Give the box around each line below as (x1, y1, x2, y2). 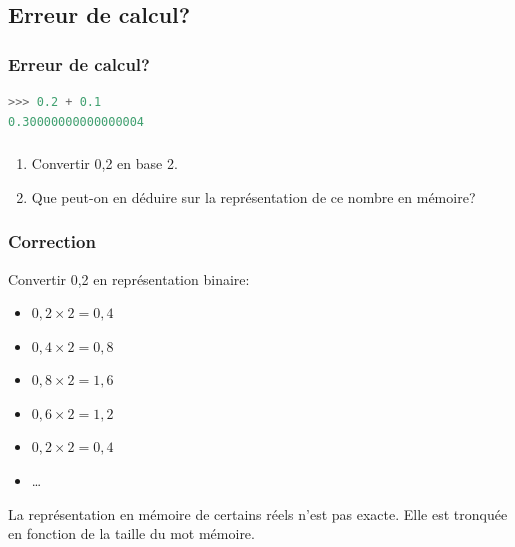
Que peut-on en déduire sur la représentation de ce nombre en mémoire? (31, 186, 476, 207)
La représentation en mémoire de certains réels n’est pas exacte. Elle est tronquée (8, 503, 508, 524)
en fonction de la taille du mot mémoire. (8, 523, 255, 544)
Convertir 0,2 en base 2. (31, 153, 178, 174)
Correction (8, 229, 96, 254)
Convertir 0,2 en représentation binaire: (8, 268, 250, 289)
